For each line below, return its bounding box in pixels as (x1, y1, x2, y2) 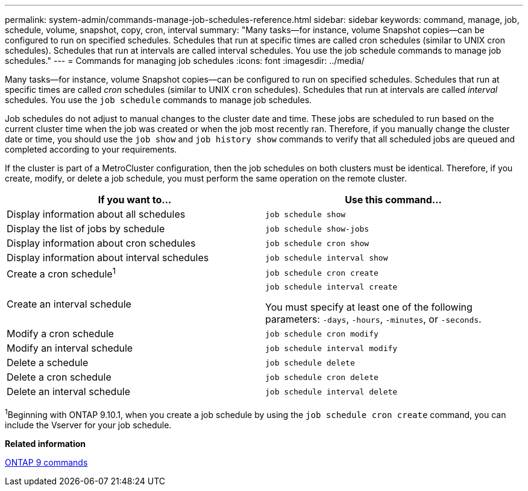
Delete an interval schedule (7, 385, 131, 398)
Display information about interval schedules (7, 252, 209, 264)
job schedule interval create (265, 282, 398, 292)
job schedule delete (265, 358, 355, 367)
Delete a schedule (7, 356, 89, 369)
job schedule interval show (265, 253, 388, 262)
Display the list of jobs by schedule (7, 223, 165, 235)
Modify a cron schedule (7, 328, 114, 340)
